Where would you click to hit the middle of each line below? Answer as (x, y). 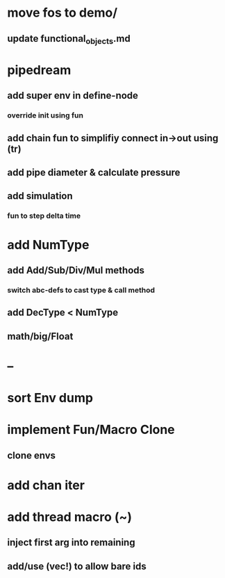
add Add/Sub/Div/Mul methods (76, 270)
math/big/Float (40, 336)
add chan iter (46, 485)
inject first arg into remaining (71, 543)
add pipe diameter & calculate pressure (94, 173)
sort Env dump (50, 398)
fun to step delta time (44, 216)
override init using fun (45, 115)
